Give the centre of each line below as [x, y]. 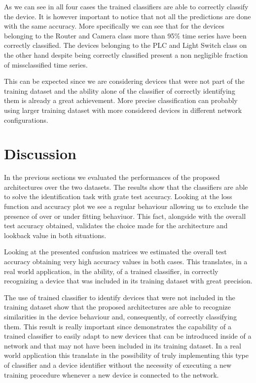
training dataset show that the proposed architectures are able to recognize [117, 307]
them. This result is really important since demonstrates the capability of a [118, 326]
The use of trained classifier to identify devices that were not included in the [120, 297]
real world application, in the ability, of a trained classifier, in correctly [111, 271]
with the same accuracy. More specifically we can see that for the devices [114, 26]
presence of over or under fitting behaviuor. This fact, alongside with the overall [125, 216]
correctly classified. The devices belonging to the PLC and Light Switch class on [126, 45]
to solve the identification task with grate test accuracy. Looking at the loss [118, 196]
